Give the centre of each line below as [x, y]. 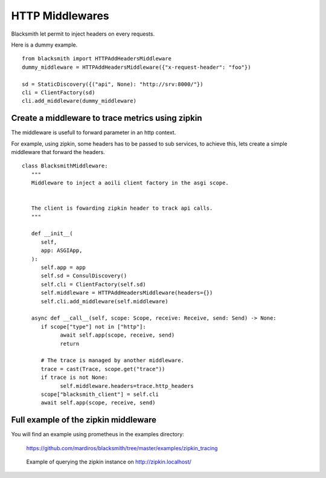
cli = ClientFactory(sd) [59, 92]
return [70, 344]
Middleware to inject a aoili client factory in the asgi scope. [130, 183]
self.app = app [63, 268]
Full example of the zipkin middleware [84, 420]
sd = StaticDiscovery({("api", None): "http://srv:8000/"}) [113, 84]
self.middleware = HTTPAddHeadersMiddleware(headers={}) [127, 293]
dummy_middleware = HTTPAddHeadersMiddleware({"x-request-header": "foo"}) [136, 67]
